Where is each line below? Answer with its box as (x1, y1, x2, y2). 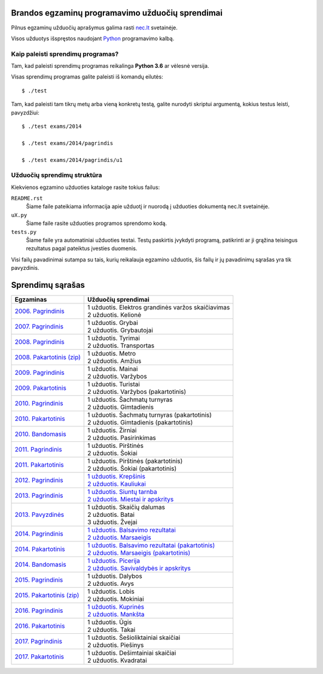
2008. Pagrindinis (14, 338, 65, 346)
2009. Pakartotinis (14, 384, 67, 392)
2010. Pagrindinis (14, 399, 63, 408)
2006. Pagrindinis (14, 307, 65, 315)
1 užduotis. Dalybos (87, 572, 143, 580)
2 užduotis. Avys (87, 579, 135, 588)
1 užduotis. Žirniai (87, 426, 137, 435)
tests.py (11, 228, 37, 235)
